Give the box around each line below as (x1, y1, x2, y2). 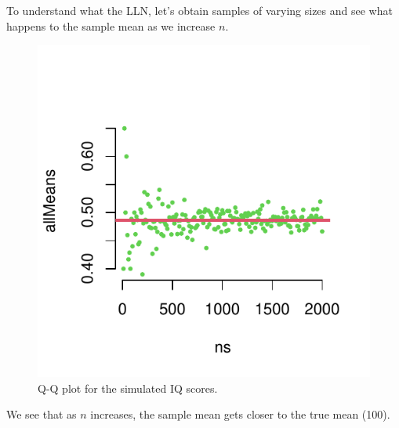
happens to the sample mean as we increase (6, 17, 216, 34)
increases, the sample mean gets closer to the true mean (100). (90, 406, 390, 423)
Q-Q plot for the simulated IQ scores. (38, 379, 218, 396)
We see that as (6, 406, 77, 423)
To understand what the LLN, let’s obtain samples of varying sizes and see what (6, 2, 393, 18)
